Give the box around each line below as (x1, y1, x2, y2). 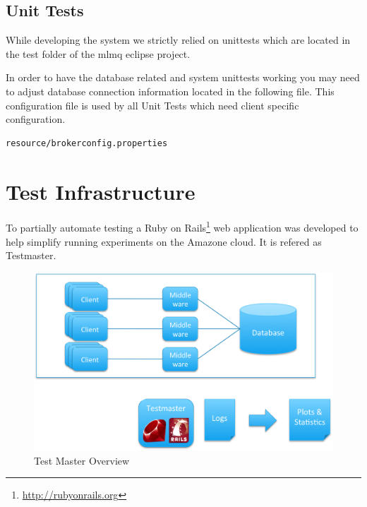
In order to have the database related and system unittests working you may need (6, 70, 360, 85)
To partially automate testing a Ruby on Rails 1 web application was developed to (6, 218, 359, 235)
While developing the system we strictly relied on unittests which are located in (6, 32, 351, 47)
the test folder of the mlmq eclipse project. (6, 46, 191, 61)
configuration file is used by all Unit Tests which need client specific (6, 97, 299, 112)
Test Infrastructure (6, 177, 195, 205)
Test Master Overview (34, 453, 130, 467)
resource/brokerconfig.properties (6, 138, 168, 148)
